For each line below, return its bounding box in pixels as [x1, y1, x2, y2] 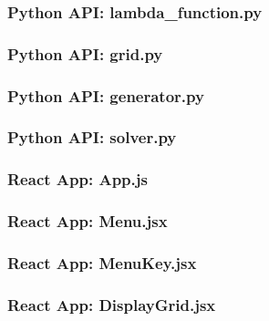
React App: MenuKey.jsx [7, 251, 197, 274]
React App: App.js [7, 168, 148, 191]
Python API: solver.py [7, 126, 177, 149]
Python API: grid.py [7, 42, 163, 65]
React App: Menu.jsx [7, 210, 168, 233]
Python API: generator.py [7, 84, 204, 107]
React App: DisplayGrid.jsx [7, 293, 216, 316]
